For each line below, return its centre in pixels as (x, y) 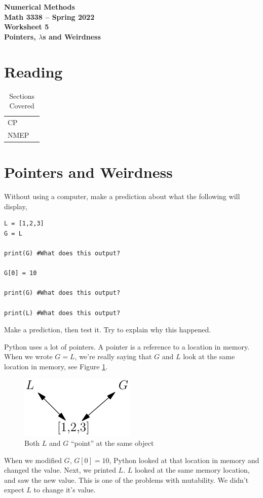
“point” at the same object (112, 443)
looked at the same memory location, (192, 470)
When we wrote (28, 356)
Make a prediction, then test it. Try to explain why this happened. (108, 330)
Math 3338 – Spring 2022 (49, 16)
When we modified (33, 460)
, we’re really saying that (113, 356)
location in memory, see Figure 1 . (56, 366)
